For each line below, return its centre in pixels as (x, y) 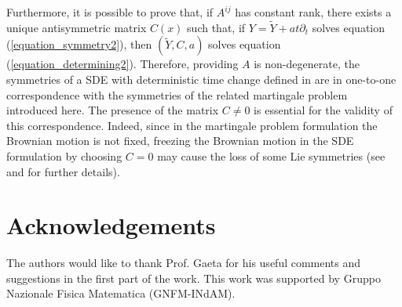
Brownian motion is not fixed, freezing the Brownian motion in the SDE (180, 141)
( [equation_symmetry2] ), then (79, 44)
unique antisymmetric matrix (77, 27)
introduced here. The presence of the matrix (113, 110)
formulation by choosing (64, 155)
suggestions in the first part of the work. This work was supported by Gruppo (194, 278)
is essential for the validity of (323, 110)
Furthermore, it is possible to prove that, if (110, 12)
